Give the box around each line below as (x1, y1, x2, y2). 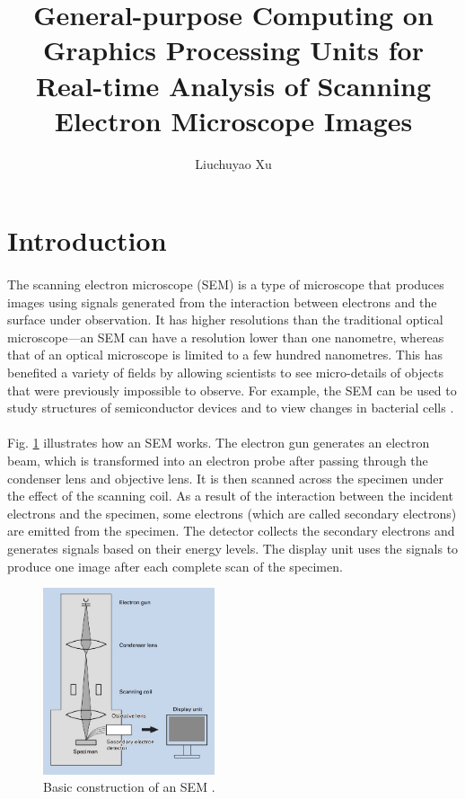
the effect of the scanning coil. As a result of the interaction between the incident (7, 486, 453, 505)
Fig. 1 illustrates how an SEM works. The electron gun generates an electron (7, 433, 430, 452)
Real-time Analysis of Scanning (35, 67, 432, 103)
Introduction (7, 222, 167, 259)
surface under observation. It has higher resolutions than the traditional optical (7, 310, 443, 329)
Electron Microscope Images (54, 102, 413, 138)
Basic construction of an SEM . (43, 777, 215, 796)
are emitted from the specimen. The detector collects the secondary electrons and (7, 521, 455, 540)
